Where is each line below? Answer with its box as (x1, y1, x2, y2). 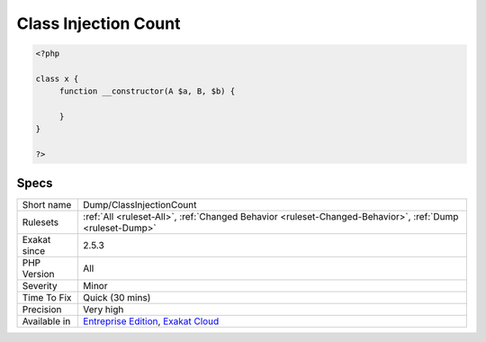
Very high (82, 302, 124, 315)
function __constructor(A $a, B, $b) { (58, 86, 236, 96)
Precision (22, 302, 62, 315)
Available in (22, 315, 71, 328)
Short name (22, 198, 72, 211)
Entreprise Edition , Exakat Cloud (82, 315, 220, 328)
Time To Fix (22, 291, 72, 303)
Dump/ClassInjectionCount (82, 198, 197, 211)
